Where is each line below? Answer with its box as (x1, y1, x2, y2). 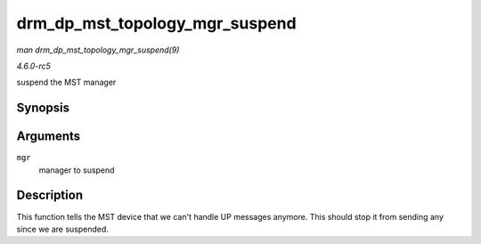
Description (16, 188, 84, 203)
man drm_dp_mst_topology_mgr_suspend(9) (16, 45, 180, 55)
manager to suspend (38, 165, 115, 175)
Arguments (16, 129, 81, 144)
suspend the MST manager (16, 77, 117, 88)
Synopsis (16, 101, 70, 116)
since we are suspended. (16, 224, 109, 234)
